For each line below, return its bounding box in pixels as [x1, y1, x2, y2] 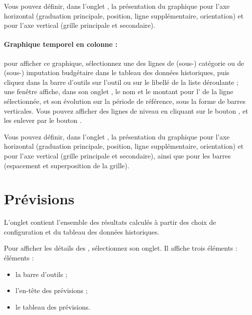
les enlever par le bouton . [4, 115, 82, 125]
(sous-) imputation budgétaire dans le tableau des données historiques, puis [4, 67, 230, 78]
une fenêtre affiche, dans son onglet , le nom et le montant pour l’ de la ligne [4, 86, 233, 97]
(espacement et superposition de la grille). [4, 160, 129, 170]
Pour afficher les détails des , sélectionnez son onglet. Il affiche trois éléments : [4, 243, 237, 253]
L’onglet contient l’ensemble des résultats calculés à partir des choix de [4, 217, 216, 227]
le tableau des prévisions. [15, 301, 90, 312]
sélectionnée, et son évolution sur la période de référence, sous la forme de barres [4, 96, 246, 106]
